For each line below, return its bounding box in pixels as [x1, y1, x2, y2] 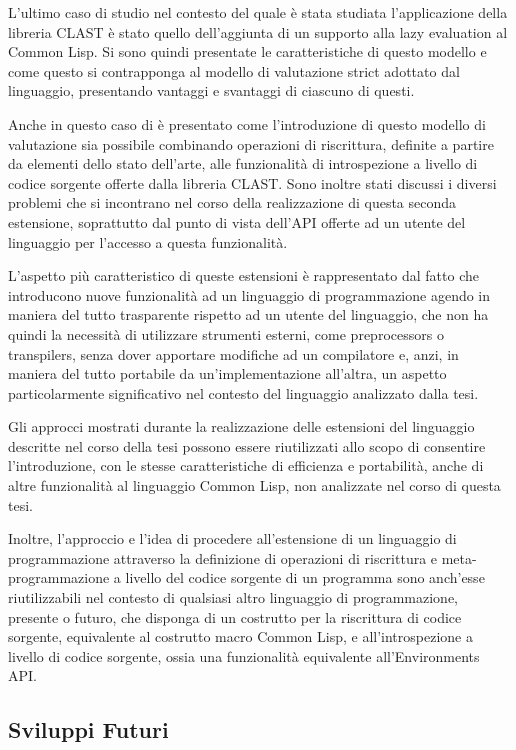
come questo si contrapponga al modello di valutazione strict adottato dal [8, 60, 460, 81]
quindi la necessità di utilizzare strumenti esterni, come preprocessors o [8, 323, 444, 344]
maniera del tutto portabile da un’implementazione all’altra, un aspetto [8, 363, 447, 384]
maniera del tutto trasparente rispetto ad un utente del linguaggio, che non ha [8, 304, 489, 325]
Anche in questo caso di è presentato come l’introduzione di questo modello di [8, 113, 486, 134]
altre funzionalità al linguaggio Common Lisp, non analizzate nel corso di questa [8, 475, 501, 496]
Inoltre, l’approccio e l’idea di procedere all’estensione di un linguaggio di [8, 528, 457, 549]
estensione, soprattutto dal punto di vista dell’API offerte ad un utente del [8, 211, 466, 232]
